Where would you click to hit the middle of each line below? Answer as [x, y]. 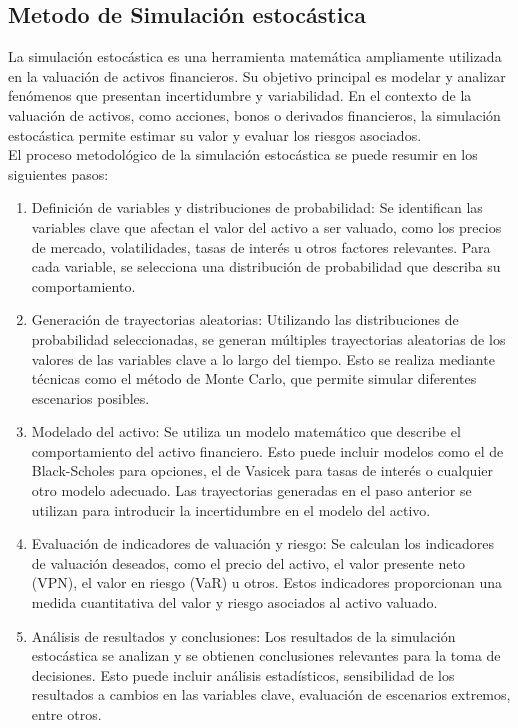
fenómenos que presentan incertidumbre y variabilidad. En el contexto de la [240, 95]
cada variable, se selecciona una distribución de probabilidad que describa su [266, 266]
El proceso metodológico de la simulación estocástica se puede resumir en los [243, 154]
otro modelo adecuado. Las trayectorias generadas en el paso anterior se [251, 490]
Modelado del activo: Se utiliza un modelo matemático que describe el [246, 431]
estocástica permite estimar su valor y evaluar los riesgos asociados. [215, 134]
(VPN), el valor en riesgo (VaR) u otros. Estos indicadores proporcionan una [267, 582]
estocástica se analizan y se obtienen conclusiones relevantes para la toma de [266, 655]
